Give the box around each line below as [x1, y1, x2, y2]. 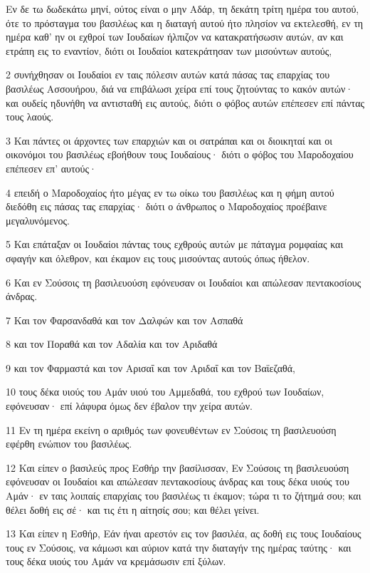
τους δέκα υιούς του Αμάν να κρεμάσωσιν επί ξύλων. [6, 554, 226, 569]
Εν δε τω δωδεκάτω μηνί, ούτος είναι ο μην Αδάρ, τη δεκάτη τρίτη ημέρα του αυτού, [6, 1, 359, 16]
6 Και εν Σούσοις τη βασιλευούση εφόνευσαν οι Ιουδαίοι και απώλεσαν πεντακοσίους [6, 274, 361, 289]
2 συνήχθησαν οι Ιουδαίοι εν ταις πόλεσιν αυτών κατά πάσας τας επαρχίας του [6, 67, 330, 82]
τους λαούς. [6, 109, 54, 124]
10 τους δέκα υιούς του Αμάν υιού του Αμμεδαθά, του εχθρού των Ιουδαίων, [6, 384, 324, 399]
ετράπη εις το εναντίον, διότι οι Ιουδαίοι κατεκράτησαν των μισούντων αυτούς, [6, 43, 332, 58]
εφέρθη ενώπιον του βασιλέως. [6, 436, 132, 451]
